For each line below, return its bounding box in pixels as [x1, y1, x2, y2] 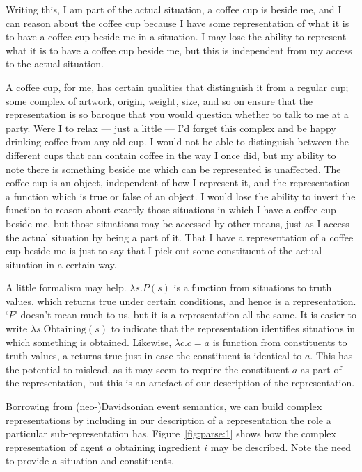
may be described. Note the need [210, 439, 351, 454]
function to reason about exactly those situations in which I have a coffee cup [6, 202, 336, 217]
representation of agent [6, 439, 104, 454]
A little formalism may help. [6, 280, 127, 295]
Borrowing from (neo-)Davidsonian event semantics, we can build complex [6, 399, 322, 414]
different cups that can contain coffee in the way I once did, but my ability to [6, 147, 336, 162]
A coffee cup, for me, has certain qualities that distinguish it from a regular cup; [6, 79, 349, 94]
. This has [310, 348, 353, 363]
